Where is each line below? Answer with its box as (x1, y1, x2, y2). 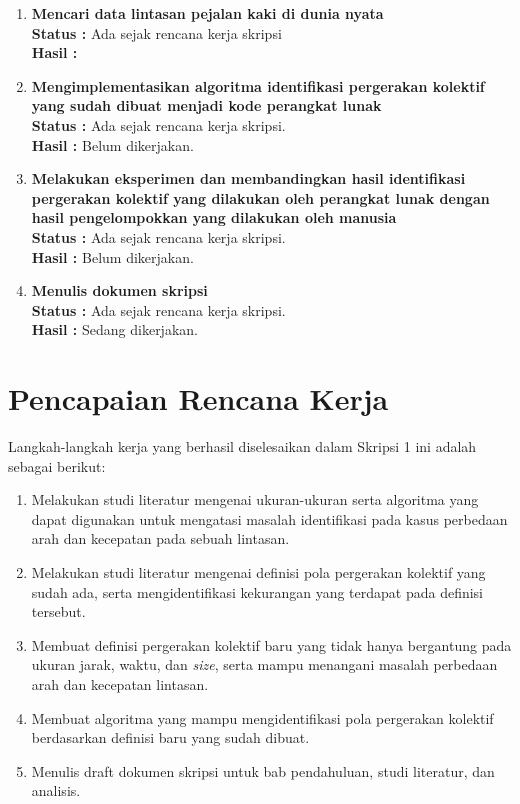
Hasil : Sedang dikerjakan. (31, 319, 198, 340)
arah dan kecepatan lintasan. (31, 673, 209, 694)
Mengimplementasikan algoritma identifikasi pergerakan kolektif (31, 75, 485, 96)
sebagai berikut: (8, 455, 106, 476)
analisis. (31, 780, 81, 801)
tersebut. (31, 601, 86, 622)
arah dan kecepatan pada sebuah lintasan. (31, 528, 290, 549)
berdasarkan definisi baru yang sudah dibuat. (31, 727, 310, 748)
